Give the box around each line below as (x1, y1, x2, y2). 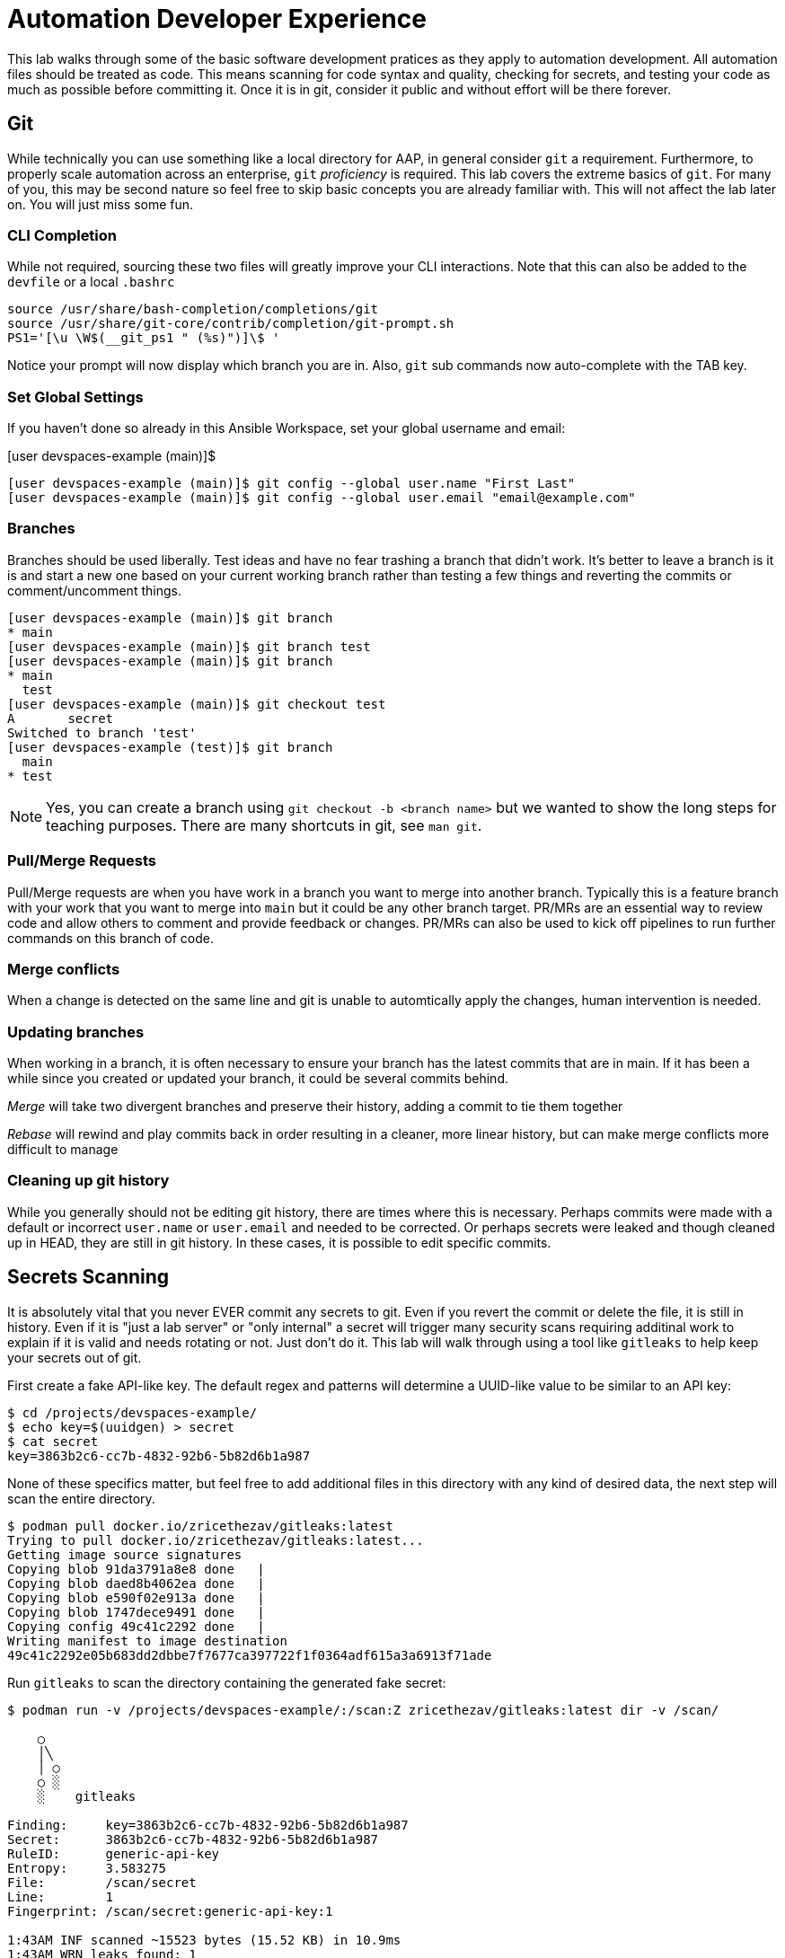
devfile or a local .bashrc (7, 274, 175, 290)
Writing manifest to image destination (7, 1633, 287, 1648)
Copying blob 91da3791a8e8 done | (7, 1561, 265, 1576)
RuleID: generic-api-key (7, 1846, 220, 1861)
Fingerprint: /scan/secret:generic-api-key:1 (7, 1903, 333, 1918)
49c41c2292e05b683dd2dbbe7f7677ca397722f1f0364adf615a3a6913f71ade (7, 1647, 492, 1663)
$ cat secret (7, 1433, 99, 1449)
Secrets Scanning (7, 1266, 170, 1289)
